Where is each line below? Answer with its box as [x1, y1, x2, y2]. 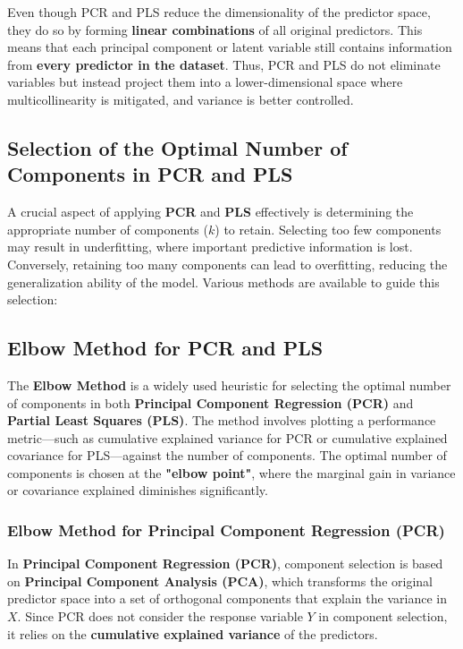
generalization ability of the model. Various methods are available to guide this [7, 272, 440, 291]
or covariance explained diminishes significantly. [7, 481, 268, 500]
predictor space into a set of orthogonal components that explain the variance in [7, 589, 447, 608]
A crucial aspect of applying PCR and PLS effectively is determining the [7, 202, 414, 221]
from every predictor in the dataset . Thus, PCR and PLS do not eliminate [7, 55, 441, 73]
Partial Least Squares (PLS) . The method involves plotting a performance [7, 411, 436, 430]
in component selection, [318, 607, 448, 626]
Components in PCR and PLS [7, 160, 293, 188]
